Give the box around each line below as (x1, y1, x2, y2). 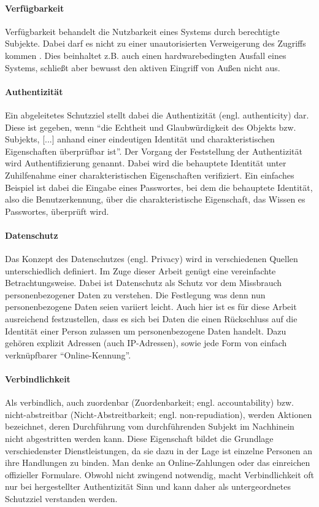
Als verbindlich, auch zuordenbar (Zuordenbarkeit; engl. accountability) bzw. (5, 396, 294, 409)
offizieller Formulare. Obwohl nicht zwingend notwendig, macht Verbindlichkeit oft (5, 468, 314, 481)
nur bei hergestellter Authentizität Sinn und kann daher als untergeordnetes (5, 480, 291, 493)
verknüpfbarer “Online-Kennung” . (5, 348, 131, 361)
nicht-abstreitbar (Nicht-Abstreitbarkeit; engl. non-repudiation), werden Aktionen (5, 408, 312, 420)
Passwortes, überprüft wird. (5, 204, 109, 217)
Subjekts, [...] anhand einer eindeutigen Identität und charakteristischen (5, 133, 275, 145)
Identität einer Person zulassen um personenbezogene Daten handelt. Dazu (5, 324, 286, 337)
